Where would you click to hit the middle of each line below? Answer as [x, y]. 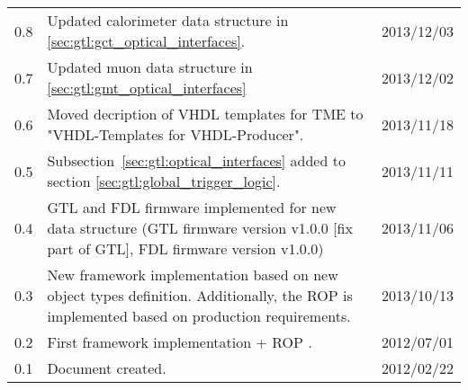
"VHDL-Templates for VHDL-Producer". [175, 134]
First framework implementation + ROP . [180, 342]
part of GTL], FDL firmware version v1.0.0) [185, 248]
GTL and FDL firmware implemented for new [192, 207]
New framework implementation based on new [193, 275]
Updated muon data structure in [150, 67]
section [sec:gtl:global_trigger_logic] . [164, 181]
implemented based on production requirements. [199, 316]
